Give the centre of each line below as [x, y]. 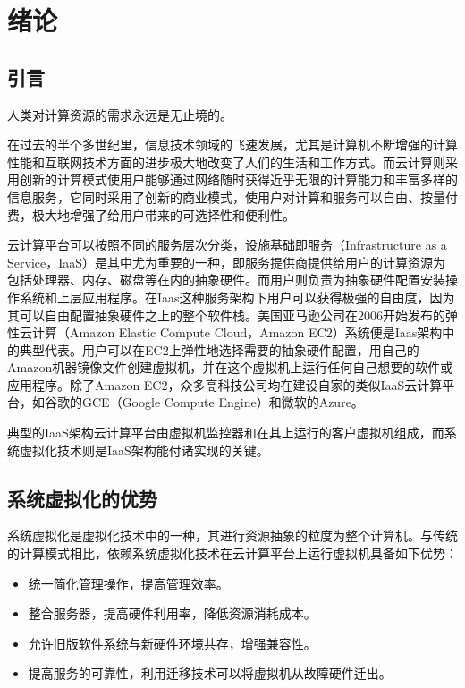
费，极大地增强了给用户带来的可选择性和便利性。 [151, 214]
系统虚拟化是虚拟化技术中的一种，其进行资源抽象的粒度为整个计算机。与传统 [232, 535]
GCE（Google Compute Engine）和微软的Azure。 [223, 402]
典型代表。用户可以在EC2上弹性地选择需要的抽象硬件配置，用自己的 [219, 349]
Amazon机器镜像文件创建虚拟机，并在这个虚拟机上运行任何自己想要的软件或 [230, 367]
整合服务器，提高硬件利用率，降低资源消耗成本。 [172, 613]
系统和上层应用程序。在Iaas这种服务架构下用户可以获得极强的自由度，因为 [237, 297]
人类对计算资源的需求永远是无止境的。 [120, 114]
